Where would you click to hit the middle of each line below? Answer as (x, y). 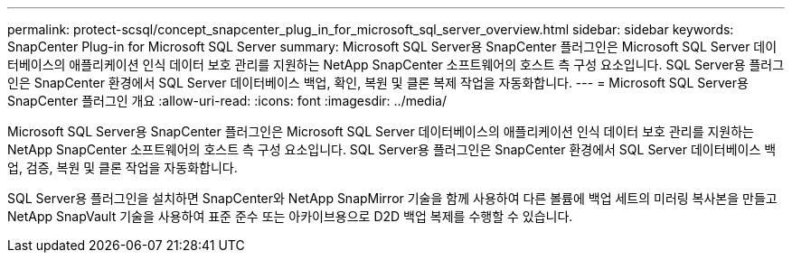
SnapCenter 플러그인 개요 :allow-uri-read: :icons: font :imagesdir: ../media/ (227, 101)
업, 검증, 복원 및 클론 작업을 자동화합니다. (123, 167)
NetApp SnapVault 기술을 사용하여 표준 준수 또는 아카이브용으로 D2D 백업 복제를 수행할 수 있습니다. (290, 216)
